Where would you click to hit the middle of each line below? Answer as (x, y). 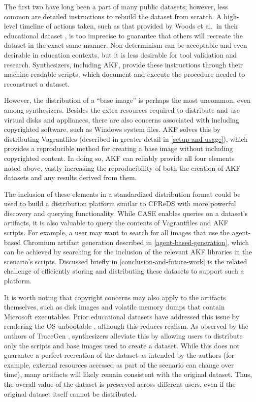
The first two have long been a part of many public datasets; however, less (116, 6)
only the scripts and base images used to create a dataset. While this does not (122, 345)
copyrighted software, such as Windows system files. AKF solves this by (112, 129)
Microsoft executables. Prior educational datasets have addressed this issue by (122, 316)
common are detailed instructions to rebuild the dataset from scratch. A (113, 16)
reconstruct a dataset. (37, 83)
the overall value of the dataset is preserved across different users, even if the (120, 384)
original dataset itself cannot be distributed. (70, 393)
